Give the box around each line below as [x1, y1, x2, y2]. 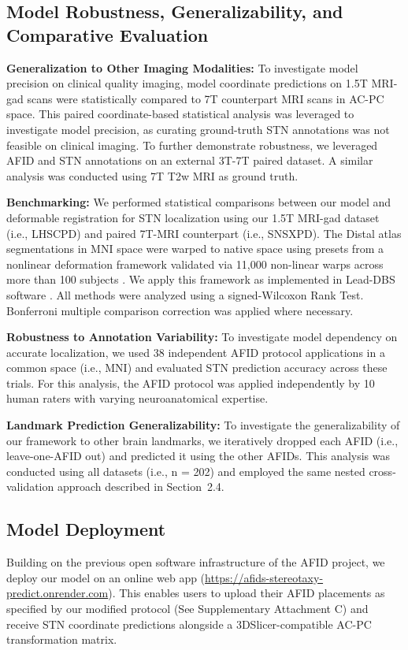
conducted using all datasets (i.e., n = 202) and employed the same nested [6, 462, 365, 479]
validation [6, 478, 54, 495]
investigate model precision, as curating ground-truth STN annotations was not [6, 121, 390, 137]
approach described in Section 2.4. [57, 478, 224, 495]
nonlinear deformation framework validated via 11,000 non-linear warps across [6, 255, 384, 272]
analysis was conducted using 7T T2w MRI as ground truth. [6, 167, 299, 184]
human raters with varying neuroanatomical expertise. [6, 390, 269, 407]
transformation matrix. [6, 631, 117, 648]
